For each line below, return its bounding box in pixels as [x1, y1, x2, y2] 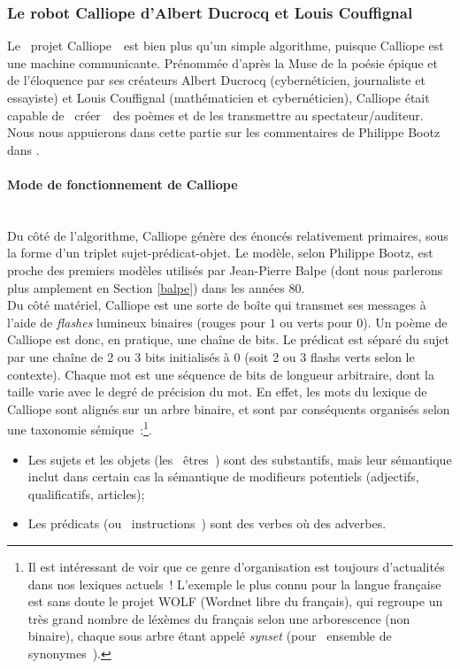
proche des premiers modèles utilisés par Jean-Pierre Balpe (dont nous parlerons [7, 260, 443, 279]
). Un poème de [363, 312, 448, 331]
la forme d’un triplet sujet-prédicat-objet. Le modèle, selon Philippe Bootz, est [7, 243, 433, 262]
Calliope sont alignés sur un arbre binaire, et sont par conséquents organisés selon [7, 399, 450, 418]
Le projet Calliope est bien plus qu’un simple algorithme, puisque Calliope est [7, 36, 444, 55]
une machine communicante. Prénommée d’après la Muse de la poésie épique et [7, 53, 438, 72]
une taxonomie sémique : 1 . [7, 418, 152, 438]
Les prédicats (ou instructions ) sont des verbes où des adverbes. [27, 514, 387, 533]
